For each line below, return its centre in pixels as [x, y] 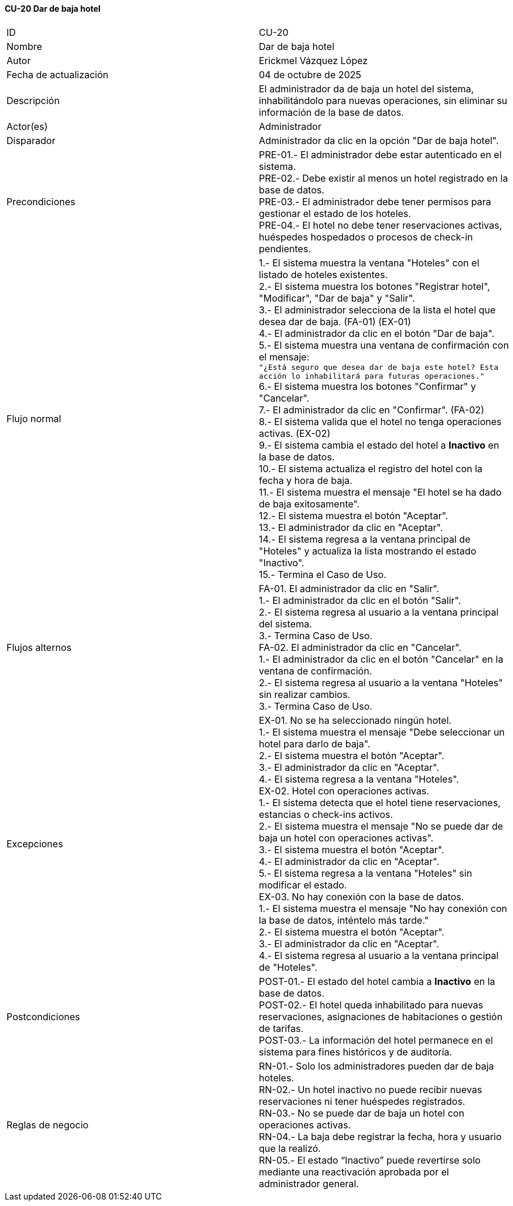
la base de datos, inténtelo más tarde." [344, 920]
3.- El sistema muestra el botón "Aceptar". [352, 849]
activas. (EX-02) [295, 433]
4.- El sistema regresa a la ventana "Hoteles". [359, 779]
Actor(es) [27, 126]
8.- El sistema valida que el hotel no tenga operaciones [380, 421]
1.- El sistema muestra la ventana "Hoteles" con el [369, 263]
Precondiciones [41, 201]
